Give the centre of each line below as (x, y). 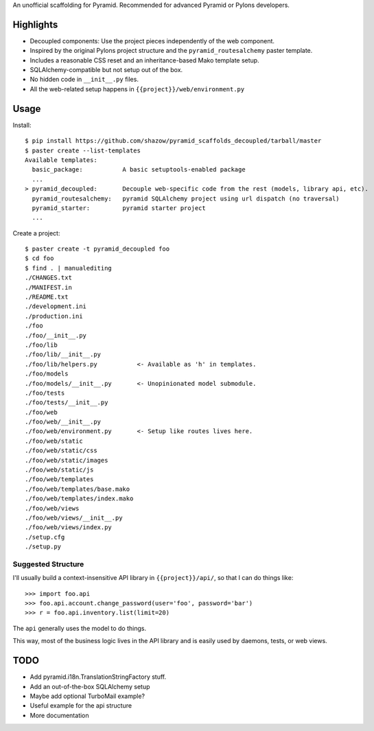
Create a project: (36, 233)
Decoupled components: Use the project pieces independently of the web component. (152, 40)
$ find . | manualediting (69, 268)
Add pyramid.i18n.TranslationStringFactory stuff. (98, 677)
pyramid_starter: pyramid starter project (119, 208)
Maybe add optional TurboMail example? (87, 696)
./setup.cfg (45, 537)
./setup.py (43, 547)
